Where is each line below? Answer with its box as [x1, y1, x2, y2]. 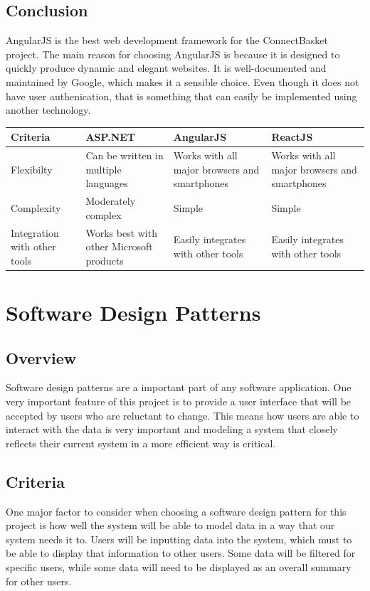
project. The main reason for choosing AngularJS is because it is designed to [6, 46, 340, 61]
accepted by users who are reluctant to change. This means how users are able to [6, 408, 359, 422]
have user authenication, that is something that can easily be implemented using [6, 88, 357, 103]
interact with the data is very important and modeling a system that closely [6, 422, 338, 437]
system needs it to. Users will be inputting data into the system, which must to [6, 531, 352, 546]
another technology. [6, 102, 91, 117]
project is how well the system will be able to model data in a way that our [6, 518, 335, 533]
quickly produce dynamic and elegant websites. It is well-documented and [6, 60, 327, 75]
